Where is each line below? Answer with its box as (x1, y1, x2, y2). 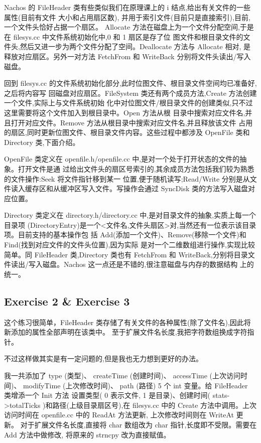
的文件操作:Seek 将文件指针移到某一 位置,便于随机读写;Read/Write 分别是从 (4, 173, 250, 184)
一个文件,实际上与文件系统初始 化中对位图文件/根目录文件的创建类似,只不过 (4, 97, 253, 108)
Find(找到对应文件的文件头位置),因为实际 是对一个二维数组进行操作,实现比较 (4, 239, 255, 250)
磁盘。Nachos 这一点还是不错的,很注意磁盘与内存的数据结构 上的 (42, 259, 254, 269)
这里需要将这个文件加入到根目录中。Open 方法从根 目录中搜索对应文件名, (4, 107, 245, 117)
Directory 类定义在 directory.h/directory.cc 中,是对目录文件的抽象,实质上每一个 (4, 210, 256, 220)
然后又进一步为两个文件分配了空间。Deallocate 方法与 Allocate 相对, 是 (20, 41, 250, 52)
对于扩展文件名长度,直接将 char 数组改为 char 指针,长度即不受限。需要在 (20, 419, 257, 429)
